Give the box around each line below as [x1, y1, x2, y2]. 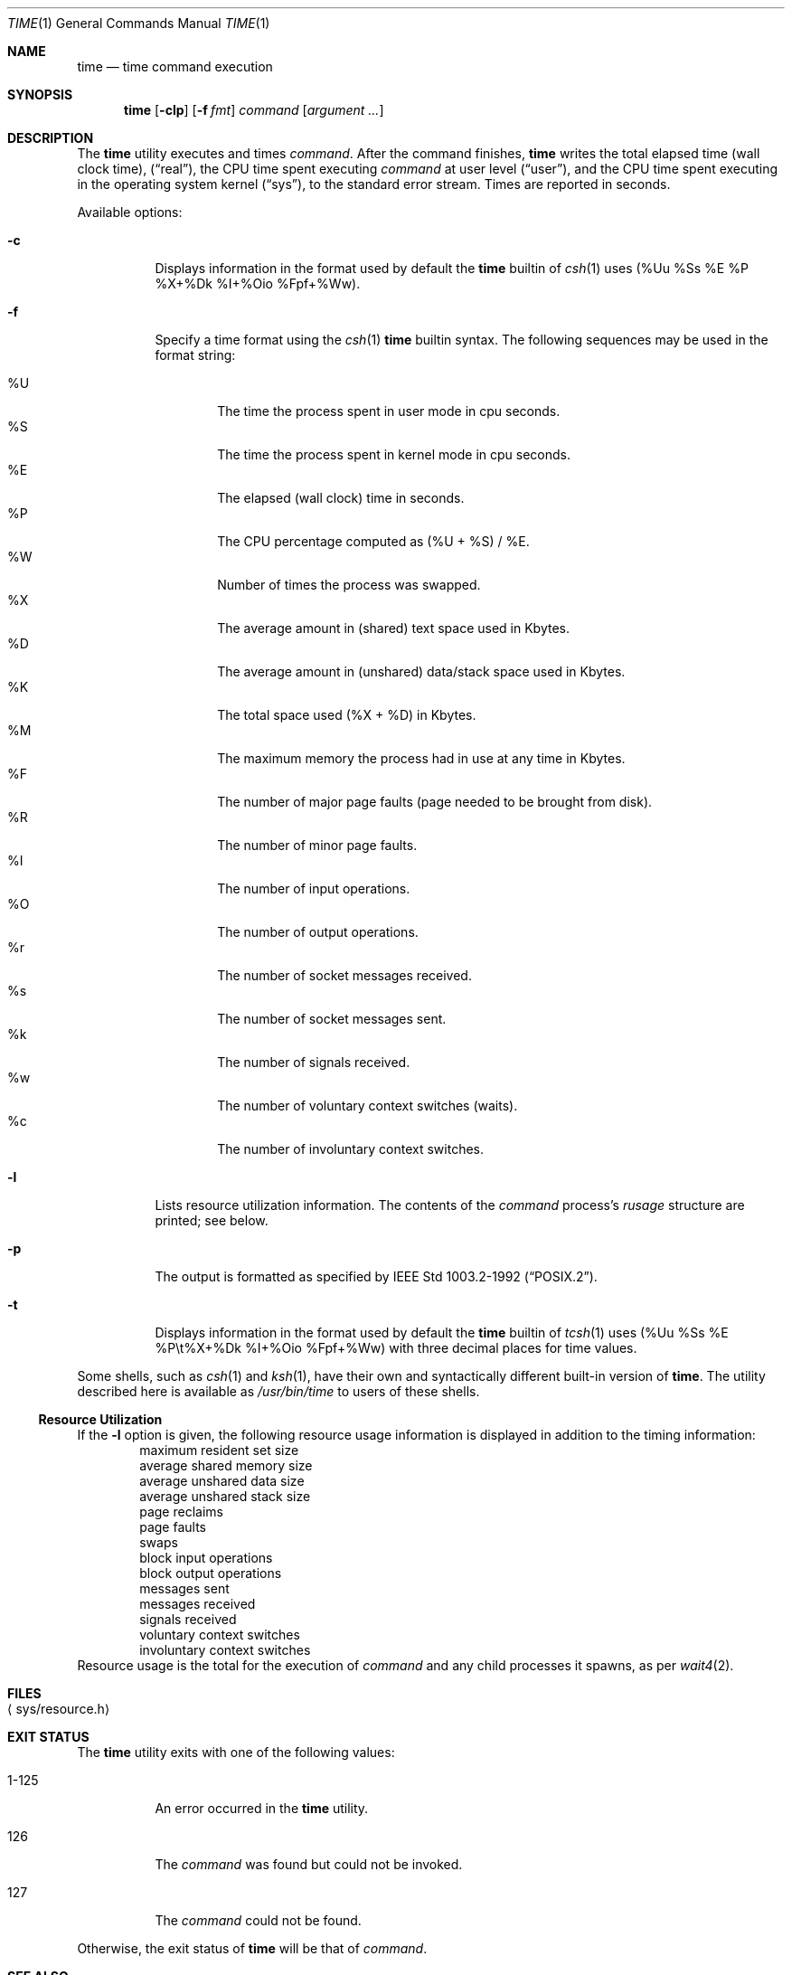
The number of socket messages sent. [217, 1011, 447, 1026]
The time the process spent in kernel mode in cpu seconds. [217, 447, 570, 462]
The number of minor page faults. [217, 837, 418, 853]
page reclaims [139, 1504, 223, 1519]
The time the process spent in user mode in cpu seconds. [217, 403, 561, 419]
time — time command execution [77, 59, 273, 74]
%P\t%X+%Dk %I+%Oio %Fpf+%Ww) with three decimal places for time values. [155, 1340, 637, 1356]
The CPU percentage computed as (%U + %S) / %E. [217, 534, 530, 549]
